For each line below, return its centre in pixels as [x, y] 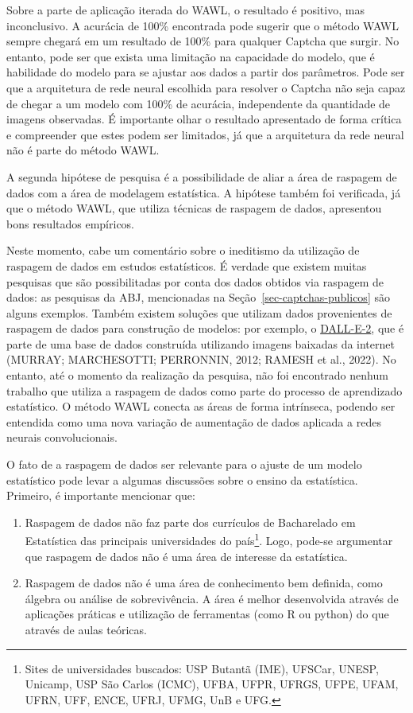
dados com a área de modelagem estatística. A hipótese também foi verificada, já [204, 192]
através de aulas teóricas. [86, 630]
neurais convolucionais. [62, 437]
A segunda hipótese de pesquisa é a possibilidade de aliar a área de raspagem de [202, 176]
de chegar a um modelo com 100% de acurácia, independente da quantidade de [199, 103]
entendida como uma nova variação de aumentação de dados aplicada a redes [194, 421]
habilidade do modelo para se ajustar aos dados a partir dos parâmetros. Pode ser [206, 72]
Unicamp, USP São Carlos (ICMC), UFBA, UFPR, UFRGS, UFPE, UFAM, [212, 684]
